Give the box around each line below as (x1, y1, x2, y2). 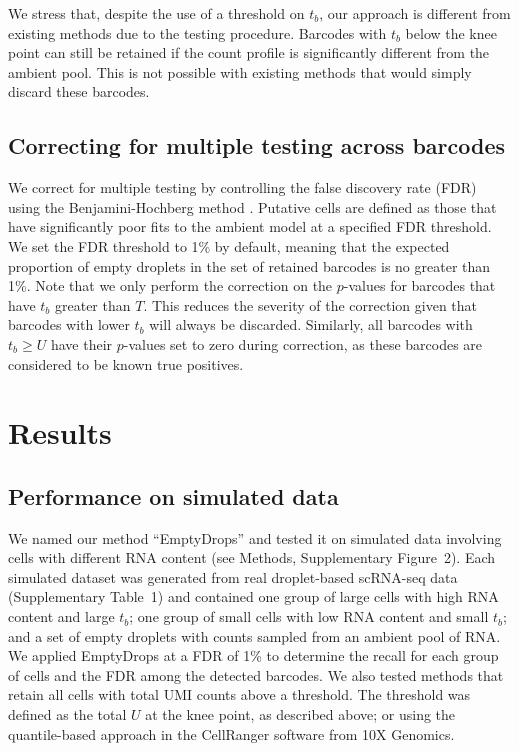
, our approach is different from (319, 3, 511, 23)
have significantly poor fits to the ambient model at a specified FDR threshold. (8, 216, 492, 237)
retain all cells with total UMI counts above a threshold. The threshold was (8, 684, 471, 705)
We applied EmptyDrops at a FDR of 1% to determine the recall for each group (8, 645, 499, 666)
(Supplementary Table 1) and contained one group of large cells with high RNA (8, 586, 499, 607)
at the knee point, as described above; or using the (145, 704, 456, 725)
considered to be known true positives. (8, 353, 244, 374)
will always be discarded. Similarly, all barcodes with (149, 314, 473, 335)
